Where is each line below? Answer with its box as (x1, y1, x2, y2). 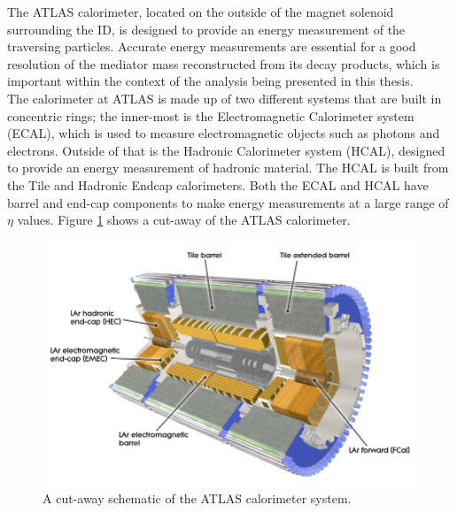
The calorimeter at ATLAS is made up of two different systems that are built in (7, 88, 442, 107)
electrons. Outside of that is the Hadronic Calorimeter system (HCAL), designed (7, 141, 445, 159)
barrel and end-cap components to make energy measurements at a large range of (7, 193, 449, 211)
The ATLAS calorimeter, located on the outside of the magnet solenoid (7, 3, 394, 20)
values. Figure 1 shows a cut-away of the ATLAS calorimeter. (17, 211, 351, 229)
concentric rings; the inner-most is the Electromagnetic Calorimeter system (7, 106, 414, 125)
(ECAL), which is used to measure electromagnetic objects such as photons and (7, 124, 440, 142)
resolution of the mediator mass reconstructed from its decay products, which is (7, 54, 440, 73)
